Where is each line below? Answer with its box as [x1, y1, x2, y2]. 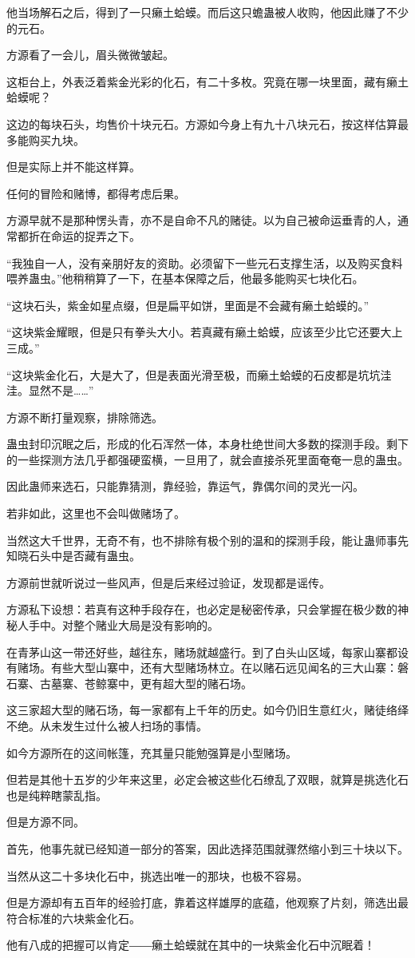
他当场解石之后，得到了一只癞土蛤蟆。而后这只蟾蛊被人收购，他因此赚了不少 [6, 4, 409, 20]
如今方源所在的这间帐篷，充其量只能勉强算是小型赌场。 [6, 744, 297, 761]
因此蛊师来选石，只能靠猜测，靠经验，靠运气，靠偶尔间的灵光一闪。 [6, 478, 364, 495]
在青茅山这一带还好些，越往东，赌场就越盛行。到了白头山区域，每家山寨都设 [6, 643, 409, 660]
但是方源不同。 [6, 813, 85, 830]
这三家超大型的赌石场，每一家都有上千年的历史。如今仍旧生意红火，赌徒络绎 [6, 702, 409, 718]
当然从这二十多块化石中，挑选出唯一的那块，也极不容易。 [6, 867, 308, 884]
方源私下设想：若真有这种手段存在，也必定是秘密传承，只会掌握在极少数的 [6, 601, 397, 618]
